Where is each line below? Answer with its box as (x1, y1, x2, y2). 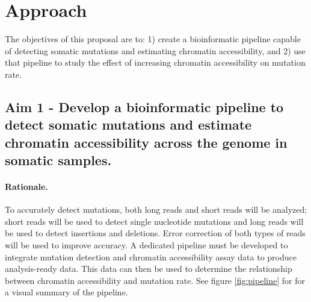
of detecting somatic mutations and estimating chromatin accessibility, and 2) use (5, 44, 306, 57)
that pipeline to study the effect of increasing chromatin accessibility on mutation (5, 56, 306, 69)
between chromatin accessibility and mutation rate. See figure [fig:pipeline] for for (5, 274, 305, 286)
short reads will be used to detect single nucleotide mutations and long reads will (5, 215, 304, 227)
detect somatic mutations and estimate (5, 115, 252, 134)
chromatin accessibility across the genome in (5, 133, 288, 151)
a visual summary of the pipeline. (5, 286, 128, 298)
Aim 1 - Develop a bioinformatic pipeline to (5, 97, 284, 116)
